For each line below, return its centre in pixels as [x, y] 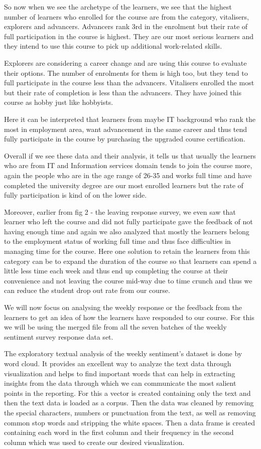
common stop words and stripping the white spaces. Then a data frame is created [129, 422]
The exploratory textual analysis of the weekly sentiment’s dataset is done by [123, 353]
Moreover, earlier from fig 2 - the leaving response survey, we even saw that [120, 211]
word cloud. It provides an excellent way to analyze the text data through [118, 363]
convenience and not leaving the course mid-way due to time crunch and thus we [128, 280]
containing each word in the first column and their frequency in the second [119, 432]
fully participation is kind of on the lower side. [76, 195]
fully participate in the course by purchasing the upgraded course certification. [125, 139]
